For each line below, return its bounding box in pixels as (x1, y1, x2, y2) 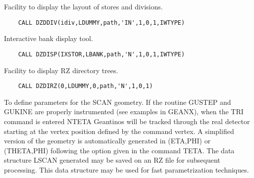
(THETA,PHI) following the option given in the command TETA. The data (4, 145, 235, 155)
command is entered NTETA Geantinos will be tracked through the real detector (4, 116, 250, 126)
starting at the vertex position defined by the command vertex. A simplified (4, 126, 234, 136)
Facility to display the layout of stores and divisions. (4, 1, 163, 11)
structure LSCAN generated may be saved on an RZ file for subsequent (4, 155, 220, 165)
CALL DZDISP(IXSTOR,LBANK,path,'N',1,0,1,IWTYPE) (18, 50, 185, 58)
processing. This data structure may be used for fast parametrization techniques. (4, 164, 249, 175)
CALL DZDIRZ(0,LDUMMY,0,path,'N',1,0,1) (18, 83, 153, 90)
